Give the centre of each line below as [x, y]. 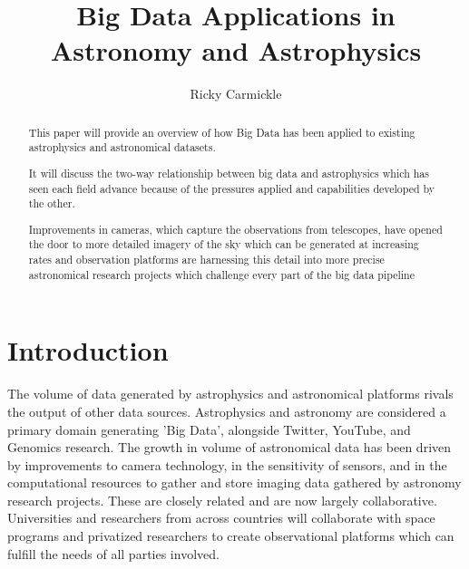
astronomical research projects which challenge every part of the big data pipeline [221, 274]
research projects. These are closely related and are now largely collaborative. [222, 500]
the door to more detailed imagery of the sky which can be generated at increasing [224, 244]
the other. [52, 203]
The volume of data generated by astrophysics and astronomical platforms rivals [230, 394]
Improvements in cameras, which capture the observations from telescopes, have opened [235, 229]
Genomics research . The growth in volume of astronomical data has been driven [230, 447]
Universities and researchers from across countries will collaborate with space [221, 518]
